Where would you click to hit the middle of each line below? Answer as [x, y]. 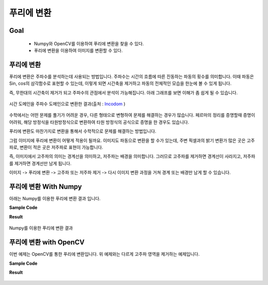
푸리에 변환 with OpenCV [47, 243]
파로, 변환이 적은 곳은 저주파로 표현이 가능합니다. [56, 147]
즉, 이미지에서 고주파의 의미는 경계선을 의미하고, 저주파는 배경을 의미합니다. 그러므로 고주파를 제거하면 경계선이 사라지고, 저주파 [132, 156]
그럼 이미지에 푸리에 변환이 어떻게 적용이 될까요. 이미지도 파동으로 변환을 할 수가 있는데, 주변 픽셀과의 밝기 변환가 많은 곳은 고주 [132, 140]
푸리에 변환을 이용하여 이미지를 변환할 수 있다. [78, 50]
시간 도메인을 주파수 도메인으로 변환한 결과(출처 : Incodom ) [67, 104]
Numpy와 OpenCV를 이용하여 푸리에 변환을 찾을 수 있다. [89, 43]
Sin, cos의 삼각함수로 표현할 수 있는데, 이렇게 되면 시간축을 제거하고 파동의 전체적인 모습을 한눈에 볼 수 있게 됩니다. [120, 83]
